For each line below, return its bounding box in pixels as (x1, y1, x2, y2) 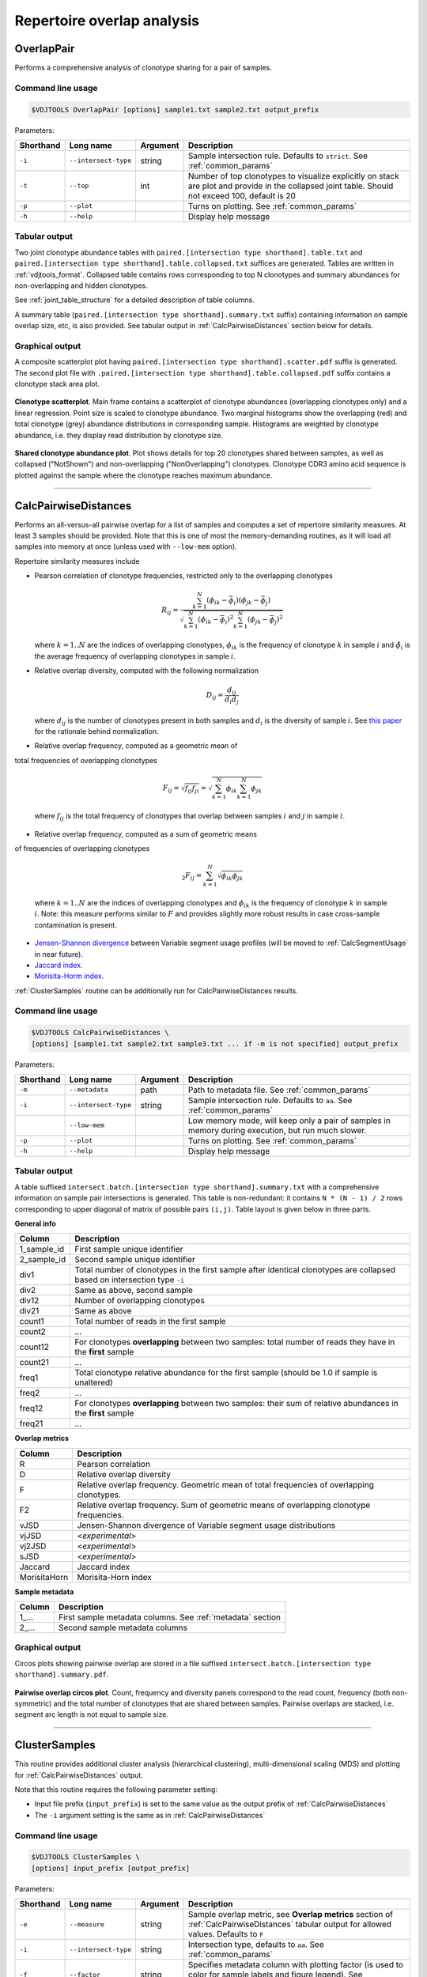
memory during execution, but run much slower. (187, 1125, 367, 1136)
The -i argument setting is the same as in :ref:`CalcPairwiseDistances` (34, 1810, 266, 1820)
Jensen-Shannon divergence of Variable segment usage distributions (77, 1519, 336, 1530)
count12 (19, 1341, 49, 1352)
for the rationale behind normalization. (34, 726, 159, 735)
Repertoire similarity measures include (14, 556, 140, 565)
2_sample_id (19, 1254, 66, 1265)
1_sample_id (19, 1244, 65, 1255)
